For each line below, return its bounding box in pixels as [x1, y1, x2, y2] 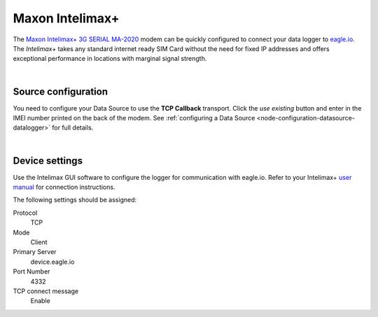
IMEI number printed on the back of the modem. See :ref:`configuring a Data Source [13, 114, 255, 122]
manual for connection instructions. [13, 183, 115, 192]
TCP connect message [13, 287, 79, 295]
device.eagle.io [30, 258, 75, 266]
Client [30, 238, 48, 246]
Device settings [13, 155, 83, 167]
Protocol [13, 209, 38, 217]
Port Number [13, 267, 50, 276]
